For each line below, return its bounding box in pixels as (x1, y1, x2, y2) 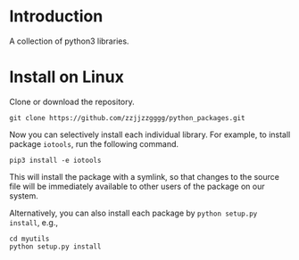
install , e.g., (9, 216, 58, 228)
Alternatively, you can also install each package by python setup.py (9, 207, 258, 218)
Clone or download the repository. (9, 96, 136, 107)
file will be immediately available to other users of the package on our (9, 181, 265, 191)
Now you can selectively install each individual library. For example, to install (9, 129, 291, 140)
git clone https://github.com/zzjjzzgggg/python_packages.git (9, 113, 245, 122)
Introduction (9, 6, 104, 27)
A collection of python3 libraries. (9, 36, 129, 46)
